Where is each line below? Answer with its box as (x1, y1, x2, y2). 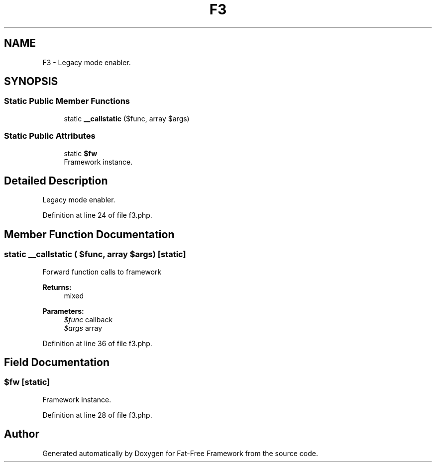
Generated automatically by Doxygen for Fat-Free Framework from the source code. (42, 449, 318, 458)
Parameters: (42, 306, 84, 315)
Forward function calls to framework (42, 267, 162, 276)
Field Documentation (4, 356, 109, 369)
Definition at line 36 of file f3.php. (42, 339, 152, 348)
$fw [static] (4, 377, 50, 387)
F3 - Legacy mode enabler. (42, 58, 131, 67)
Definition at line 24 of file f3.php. (42, 211, 152, 220)
